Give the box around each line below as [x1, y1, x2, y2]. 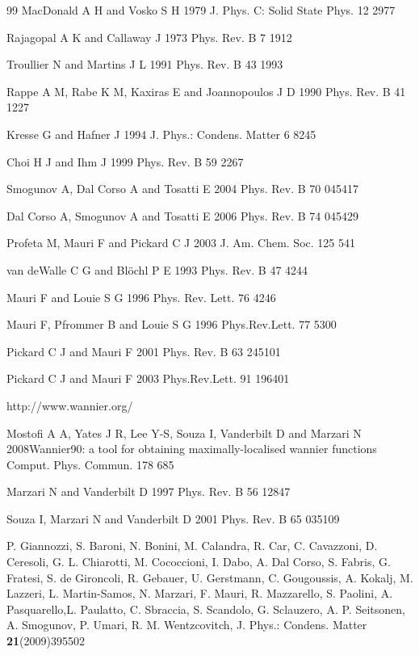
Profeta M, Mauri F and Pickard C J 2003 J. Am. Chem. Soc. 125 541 [6, 234, 355, 251]
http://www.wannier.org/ [6, 397, 133, 414]
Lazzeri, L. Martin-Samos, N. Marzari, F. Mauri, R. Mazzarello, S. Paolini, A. [6, 585, 393, 602]
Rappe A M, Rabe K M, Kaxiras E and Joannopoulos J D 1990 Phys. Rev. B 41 [6, 82, 406, 99]
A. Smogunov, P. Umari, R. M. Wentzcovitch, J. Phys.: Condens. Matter [6, 616, 367, 633]
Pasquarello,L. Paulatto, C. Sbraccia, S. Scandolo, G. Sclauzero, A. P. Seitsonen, [6, 600, 405, 617]
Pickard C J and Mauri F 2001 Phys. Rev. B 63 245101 [6, 342, 281, 359]
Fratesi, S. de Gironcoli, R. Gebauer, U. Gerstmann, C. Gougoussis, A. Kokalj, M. [6, 569, 413, 586]
